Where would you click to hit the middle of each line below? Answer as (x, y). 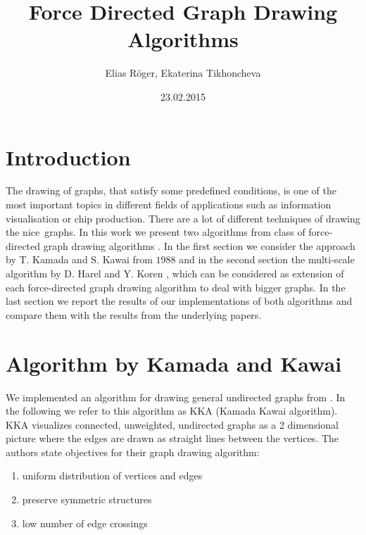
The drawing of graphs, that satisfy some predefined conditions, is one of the (171, 190)
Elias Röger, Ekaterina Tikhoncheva (183, 73)
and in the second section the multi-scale (267, 259)
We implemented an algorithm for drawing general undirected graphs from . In (176, 397)
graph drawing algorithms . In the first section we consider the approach (199, 245)
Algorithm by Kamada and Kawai (174, 363)
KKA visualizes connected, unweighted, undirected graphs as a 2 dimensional (172, 424)
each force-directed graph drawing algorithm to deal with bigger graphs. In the (176, 287)
